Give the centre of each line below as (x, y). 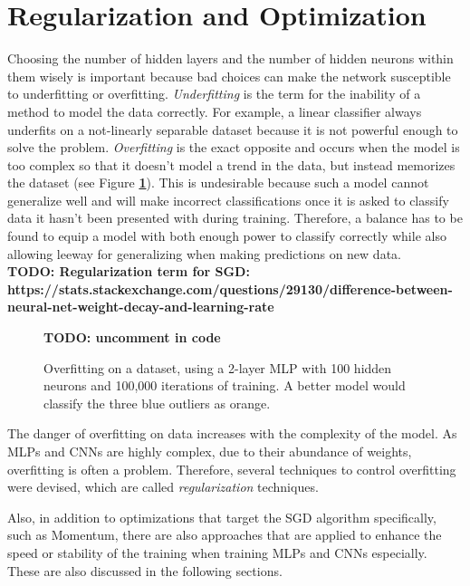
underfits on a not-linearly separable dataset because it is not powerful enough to (233, 129)
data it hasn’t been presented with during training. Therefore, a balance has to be (235, 218)
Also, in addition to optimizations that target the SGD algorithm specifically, (222, 517)
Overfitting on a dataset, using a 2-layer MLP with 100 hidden (218, 367)
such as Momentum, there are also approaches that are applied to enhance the (225, 535)
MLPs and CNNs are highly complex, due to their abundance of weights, (210, 451)
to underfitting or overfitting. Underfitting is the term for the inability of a (214, 94)
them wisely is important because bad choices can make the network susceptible (229, 76)
